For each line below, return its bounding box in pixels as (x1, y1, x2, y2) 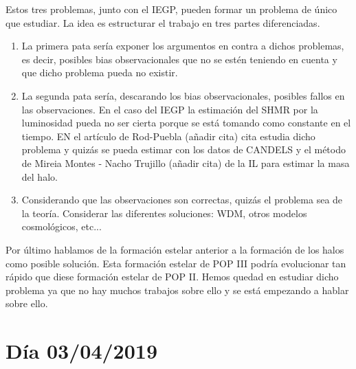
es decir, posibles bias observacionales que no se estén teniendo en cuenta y (21, 52, 337, 66)
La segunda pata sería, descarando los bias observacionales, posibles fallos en (21, 88, 345, 102)
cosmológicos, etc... (21, 219, 102, 234)
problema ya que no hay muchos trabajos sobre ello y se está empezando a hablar (5, 282, 349, 297)
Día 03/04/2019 (5, 337, 158, 365)
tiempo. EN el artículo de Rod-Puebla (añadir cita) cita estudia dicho (21, 128, 315, 143)
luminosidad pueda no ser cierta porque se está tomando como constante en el (21, 115, 351, 130)
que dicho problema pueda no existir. (21, 65, 178, 80)
